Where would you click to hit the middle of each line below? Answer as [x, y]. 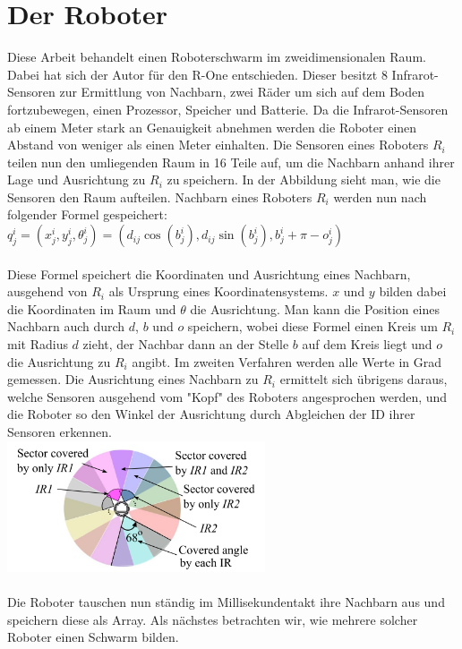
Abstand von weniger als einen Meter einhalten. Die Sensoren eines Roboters [218, 145]
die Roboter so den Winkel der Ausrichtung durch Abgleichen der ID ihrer [211, 414]
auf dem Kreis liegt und [367, 344]
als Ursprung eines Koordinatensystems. [218, 291]
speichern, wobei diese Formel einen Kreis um [312, 326]
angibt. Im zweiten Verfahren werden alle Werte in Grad [287, 361]
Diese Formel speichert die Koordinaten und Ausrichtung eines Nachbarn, [209, 273]
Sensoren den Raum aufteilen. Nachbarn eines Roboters [160, 196]
